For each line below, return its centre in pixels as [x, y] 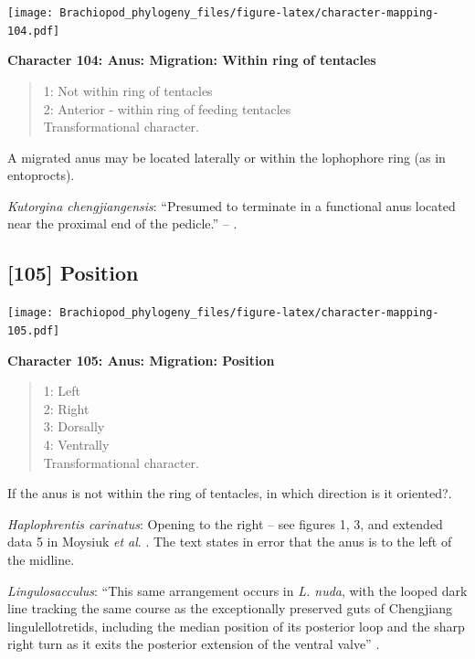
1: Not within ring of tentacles [128, 90]
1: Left [62, 391]
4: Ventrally [76, 444]
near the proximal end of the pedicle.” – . [122, 223]
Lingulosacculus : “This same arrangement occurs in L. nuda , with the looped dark [237, 590]
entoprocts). [41, 175]
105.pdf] [34, 330]
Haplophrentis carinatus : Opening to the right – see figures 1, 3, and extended [225, 523]
